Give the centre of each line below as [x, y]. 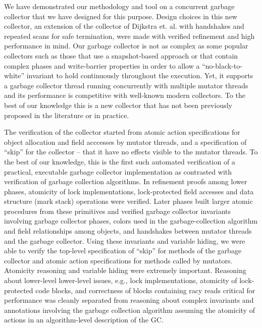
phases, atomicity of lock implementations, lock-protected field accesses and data [129, 191]
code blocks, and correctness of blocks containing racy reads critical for [145, 290]
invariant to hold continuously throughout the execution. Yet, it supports [140, 75]
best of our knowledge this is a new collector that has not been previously [118, 105]
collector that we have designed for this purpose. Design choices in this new [121, 16]
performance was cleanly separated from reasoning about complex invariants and [129, 300]
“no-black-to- [222, 65]
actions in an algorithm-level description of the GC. [84, 320]
